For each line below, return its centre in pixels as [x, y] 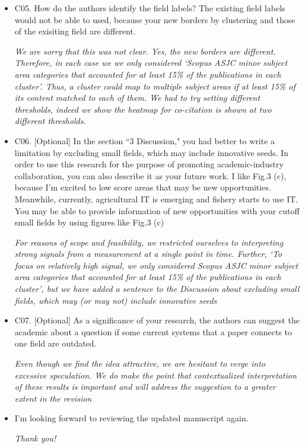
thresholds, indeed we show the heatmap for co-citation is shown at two [143, 109]
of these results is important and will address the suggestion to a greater [145, 387]
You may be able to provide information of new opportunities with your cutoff [157, 210]
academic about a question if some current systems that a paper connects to [153, 331]
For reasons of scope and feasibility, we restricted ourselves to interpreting [149, 242]
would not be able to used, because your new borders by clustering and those [155, 19]
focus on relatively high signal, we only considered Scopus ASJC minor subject [156, 265]
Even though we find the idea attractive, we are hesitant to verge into [140, 363]
